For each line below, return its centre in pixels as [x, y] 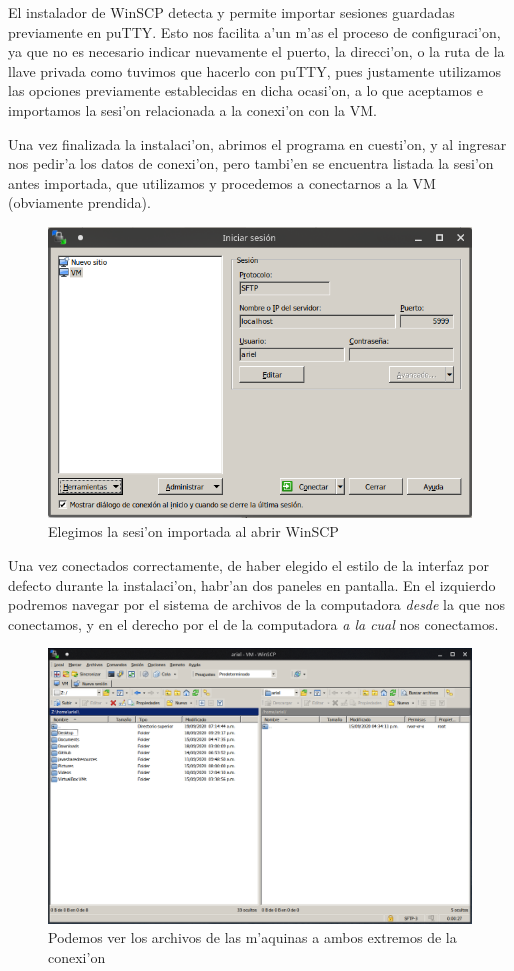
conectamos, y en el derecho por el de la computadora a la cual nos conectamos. [253, 623]
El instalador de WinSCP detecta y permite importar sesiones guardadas [231, 12]
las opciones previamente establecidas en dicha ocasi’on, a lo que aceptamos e [245, 90]
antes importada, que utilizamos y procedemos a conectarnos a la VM [222, 182]
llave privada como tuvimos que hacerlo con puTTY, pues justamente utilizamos [255, 70]
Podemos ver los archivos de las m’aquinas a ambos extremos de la [252, 937]
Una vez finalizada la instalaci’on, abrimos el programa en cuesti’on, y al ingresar [257, 143]
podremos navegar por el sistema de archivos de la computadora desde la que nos [257, 604]
